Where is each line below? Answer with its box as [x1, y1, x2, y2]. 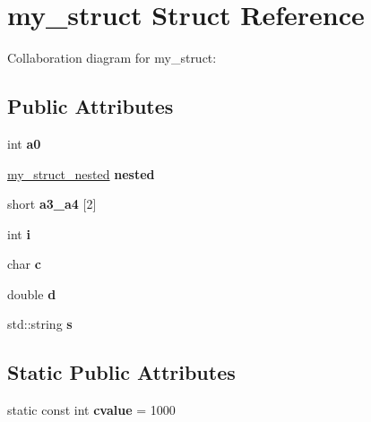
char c [7, 254, 41, 273]
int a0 [7, 133, 41, 152]
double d [7, 284, 56, 303]
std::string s [7, 314, 73, 333]
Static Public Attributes [7, 358, 236, 386]
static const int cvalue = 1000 [7, 400, 176, 419]
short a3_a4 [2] [7, 194, 97, 213]
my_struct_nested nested [7, 164, 155, 183]
